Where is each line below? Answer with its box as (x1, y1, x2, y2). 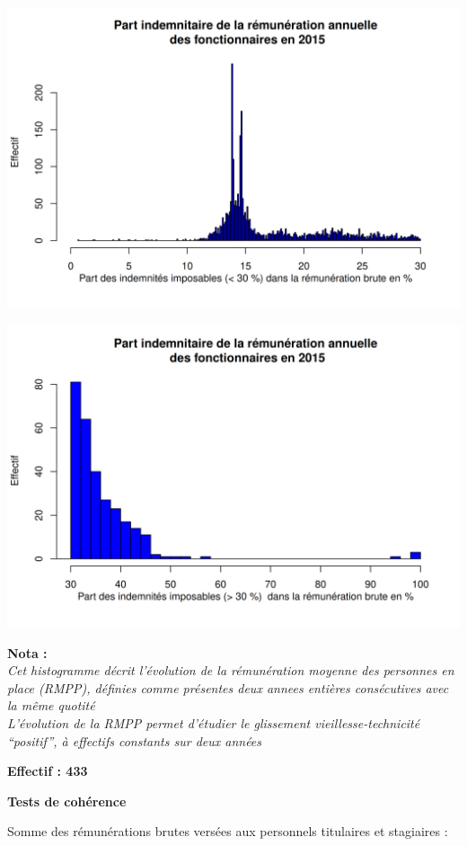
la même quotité (7, 696, 95, 715)
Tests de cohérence (7, 791, 127, 810)
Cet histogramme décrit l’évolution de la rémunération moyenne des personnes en (7, 661, 454, 680)
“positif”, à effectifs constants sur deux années (7, 731, 262, 750)
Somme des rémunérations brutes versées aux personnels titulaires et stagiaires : (7, 822, 448, 841)
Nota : (7, 643, 48, 662)
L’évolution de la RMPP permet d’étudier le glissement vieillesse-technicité (7, 713, 420, 732)
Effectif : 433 (7, 761, 88, 780)
